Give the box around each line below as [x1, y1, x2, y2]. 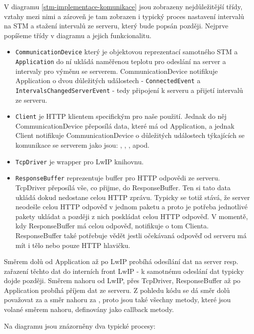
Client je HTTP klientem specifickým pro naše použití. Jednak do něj [15, 111, 227, 121]
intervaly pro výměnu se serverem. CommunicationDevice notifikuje [15, 66, 218, 76]
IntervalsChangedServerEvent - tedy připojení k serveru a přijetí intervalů [15, 85, 243, 95]
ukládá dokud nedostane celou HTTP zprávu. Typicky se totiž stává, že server [15, 192, 250, 202]
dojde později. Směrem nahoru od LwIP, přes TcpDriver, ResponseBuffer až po [4, 275, 241, 286]
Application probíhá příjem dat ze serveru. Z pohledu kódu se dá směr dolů [4, 285, 230, 295]
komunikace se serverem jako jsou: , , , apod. [15, 140, 149, 150]
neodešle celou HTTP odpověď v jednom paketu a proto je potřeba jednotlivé [15, 201, 248, 212]
